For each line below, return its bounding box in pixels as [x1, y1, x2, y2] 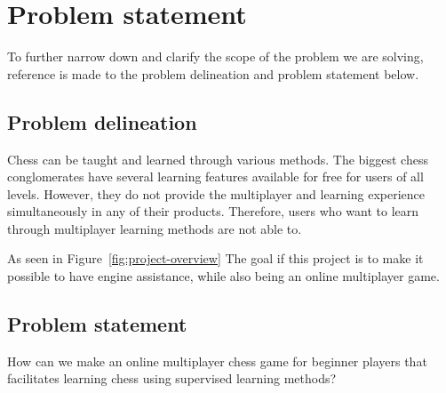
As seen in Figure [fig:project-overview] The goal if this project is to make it [7, 249, 424, 268]
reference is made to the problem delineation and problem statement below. [7, 64, 419, 83]
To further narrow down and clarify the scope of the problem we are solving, [7, 47, 424, 66]
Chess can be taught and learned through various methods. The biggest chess [7, 149, 428, 168]
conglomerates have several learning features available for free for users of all [7, 167, 424, 186]
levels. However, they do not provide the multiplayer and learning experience [7, 184, 426, 203]
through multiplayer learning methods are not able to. [7, 219, 302, 237]
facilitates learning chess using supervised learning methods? [7, 369, 337, 388]
